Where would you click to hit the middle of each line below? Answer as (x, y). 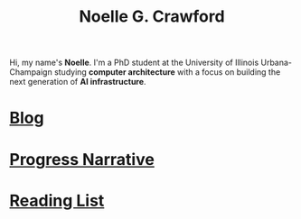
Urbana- (276, 63)
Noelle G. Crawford (152, 17)
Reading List (57, 201)
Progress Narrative (82, 159)
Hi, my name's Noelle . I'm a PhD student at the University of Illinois (134, 63)
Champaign (31, 72)
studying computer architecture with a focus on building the (167, 72)
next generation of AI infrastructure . (78, 82)
